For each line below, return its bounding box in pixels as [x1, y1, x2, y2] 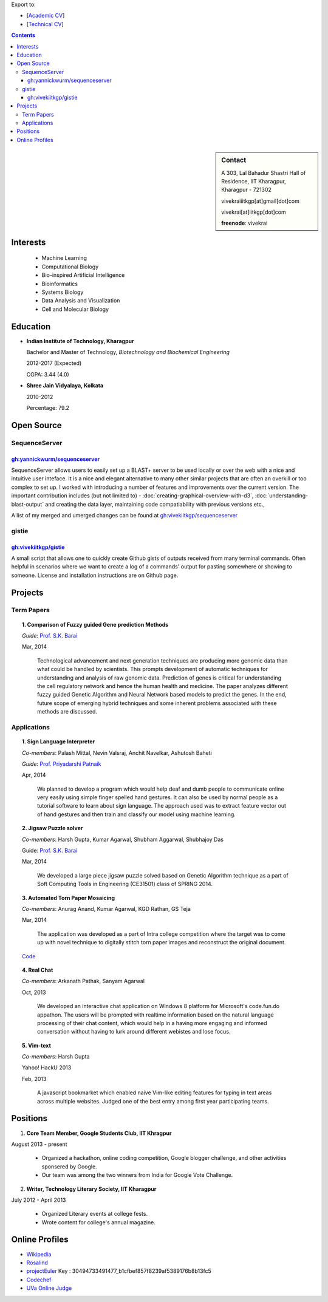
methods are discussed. [37, 708, 97, 715]
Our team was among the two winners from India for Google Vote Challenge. [41, 1171, 233, 1179]
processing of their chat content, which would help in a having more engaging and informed [37, 1019, 267, 1026]
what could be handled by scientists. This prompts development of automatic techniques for [37, 666, 268, 673]
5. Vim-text [22, 1041, 52, 1049]
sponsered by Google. [41, 1163, 97, 1170]
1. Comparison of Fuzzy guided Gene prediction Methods [22, 621, 169, 628]
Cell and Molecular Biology [41, 305, 109, 313]
